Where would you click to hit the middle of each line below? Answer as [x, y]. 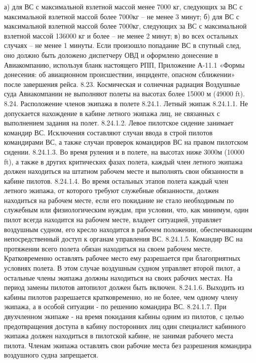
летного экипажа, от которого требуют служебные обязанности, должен [111, 190]
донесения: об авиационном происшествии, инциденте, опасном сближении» [120, 74]
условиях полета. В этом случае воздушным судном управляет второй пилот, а [122, 268]
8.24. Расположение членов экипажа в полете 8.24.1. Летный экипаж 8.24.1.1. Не [126, 103]
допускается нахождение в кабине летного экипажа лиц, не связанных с [112, 113]
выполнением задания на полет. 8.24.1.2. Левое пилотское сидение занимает [119, 123]
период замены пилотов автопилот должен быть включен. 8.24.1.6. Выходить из [124, 287]
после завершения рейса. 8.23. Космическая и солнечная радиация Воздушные [122, 84]
